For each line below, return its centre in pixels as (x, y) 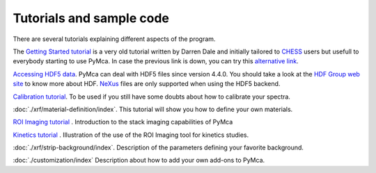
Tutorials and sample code (91, 18)
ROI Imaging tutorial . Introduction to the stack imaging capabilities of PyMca (123, 122)
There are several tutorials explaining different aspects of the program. (114, 39)
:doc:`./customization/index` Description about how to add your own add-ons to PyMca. (139, 160)
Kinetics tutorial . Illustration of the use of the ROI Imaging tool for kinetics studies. (131, 135)
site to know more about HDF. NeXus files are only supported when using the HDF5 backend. (147, 84)
